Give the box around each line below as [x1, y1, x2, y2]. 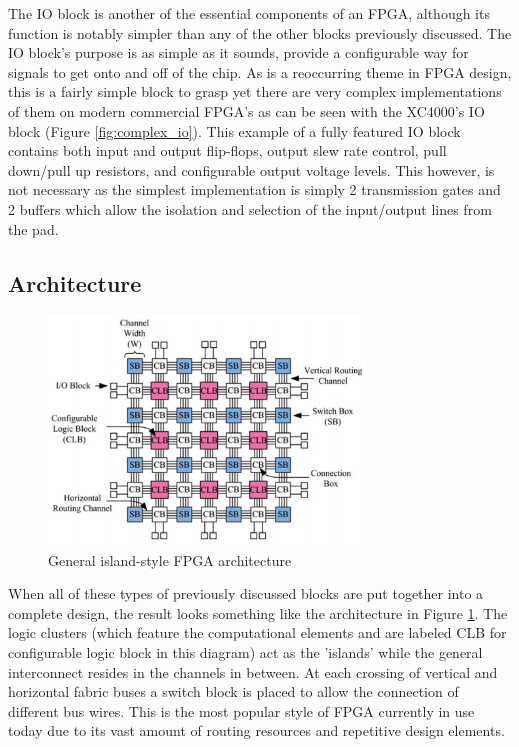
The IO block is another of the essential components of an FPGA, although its [8, 3, 490, 23]
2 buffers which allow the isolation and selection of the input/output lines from [8, 198, 492, 219]
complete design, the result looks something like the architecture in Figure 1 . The [8, 602, 508, 623]
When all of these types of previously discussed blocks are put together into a [8, 583, 484, 604]
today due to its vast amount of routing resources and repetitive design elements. [8, 720, 505, 741]
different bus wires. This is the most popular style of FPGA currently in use [8, 700, 475, 721]
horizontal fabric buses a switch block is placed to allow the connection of [8, 681, 459, 702]
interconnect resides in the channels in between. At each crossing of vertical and [8, 661, 498, 682]
